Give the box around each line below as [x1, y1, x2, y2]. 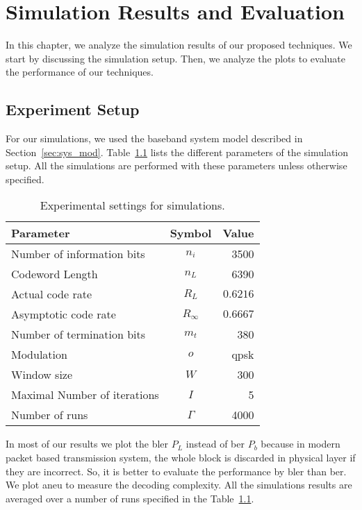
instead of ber [186, 436, 245, 451]
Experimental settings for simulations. [40, 197, 225, 214]
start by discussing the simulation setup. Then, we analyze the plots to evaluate [6, 51, 345, 65]
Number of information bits [11, 246, 145, 262]
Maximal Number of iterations [11, 386, 159, 403]
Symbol [170, 225, 212, 241]
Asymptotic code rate [11, 306, 116, 323]
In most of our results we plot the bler [6, 436, 169, 451]
